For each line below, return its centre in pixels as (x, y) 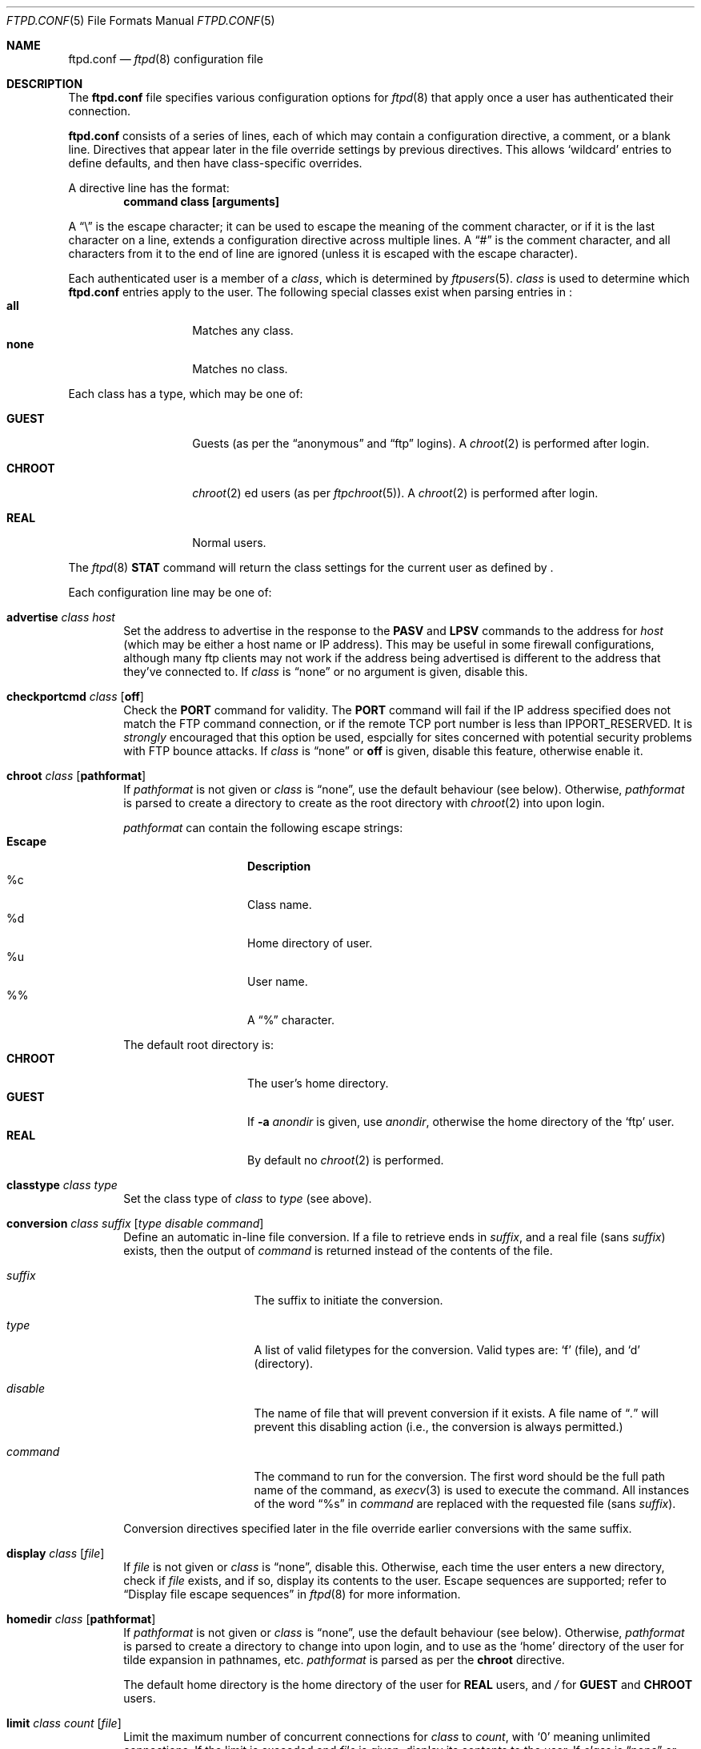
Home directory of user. (310, 943)
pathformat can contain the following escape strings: (263, 828)
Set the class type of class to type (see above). (248, 1198)
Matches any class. (243, 330)
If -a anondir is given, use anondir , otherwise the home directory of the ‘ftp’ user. (461, 1122)
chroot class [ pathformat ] (76, 776)
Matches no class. (240, 369)
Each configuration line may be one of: (170, 592)
